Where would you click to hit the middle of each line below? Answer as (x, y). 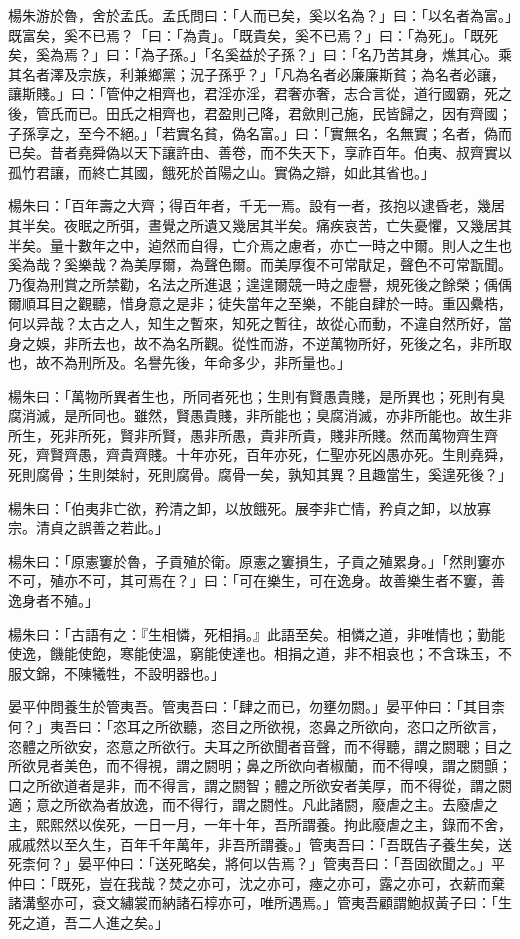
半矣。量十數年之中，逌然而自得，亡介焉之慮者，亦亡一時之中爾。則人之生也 (260, 244)
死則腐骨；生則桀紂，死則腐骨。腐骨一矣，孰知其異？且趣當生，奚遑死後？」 (260, 474)
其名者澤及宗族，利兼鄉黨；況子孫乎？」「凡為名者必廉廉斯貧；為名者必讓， (256, 73)
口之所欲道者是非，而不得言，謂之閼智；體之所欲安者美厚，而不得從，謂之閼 (260, 784)
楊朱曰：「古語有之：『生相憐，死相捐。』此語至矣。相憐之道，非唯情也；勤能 (256, 633)
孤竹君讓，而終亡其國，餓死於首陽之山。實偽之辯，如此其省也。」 (221, 171)
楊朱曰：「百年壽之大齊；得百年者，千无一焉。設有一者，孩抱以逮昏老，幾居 (256, 205)
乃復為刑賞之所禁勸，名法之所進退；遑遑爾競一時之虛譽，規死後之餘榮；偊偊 (260, 283)
